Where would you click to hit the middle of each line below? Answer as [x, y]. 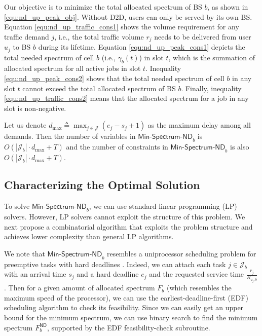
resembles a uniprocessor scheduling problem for [182, 253]
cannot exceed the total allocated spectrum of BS [99, 88]
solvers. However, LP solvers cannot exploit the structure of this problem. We [125, 217]
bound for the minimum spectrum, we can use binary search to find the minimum [131, 318]
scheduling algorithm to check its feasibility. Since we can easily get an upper [124, 307]
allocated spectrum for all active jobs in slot [72, 68]
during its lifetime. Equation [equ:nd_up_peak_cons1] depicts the [142, 47]
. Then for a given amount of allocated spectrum [80, 288]
